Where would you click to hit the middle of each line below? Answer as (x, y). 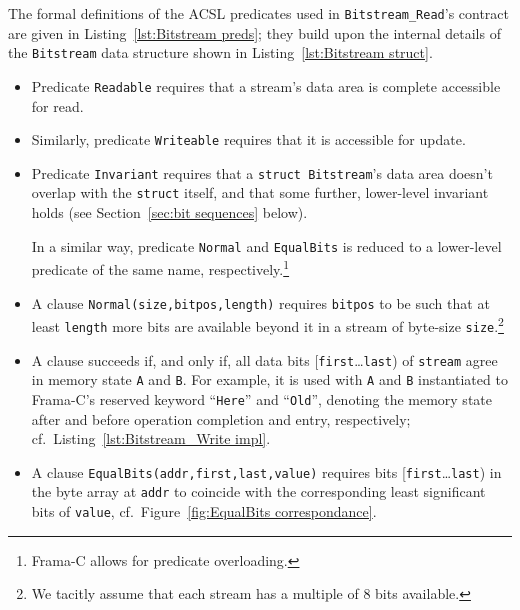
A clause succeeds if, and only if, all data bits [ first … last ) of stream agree (264, 359)
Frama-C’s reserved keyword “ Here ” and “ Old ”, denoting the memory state (261, 398)
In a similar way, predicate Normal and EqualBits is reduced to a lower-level (266, 245)
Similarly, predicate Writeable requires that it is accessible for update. (248, 139)
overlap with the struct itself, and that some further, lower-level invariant (260, 192)
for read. (57, 105)
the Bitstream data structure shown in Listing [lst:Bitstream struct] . (220, 52)
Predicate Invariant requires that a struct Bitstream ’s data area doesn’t (262, 172)
